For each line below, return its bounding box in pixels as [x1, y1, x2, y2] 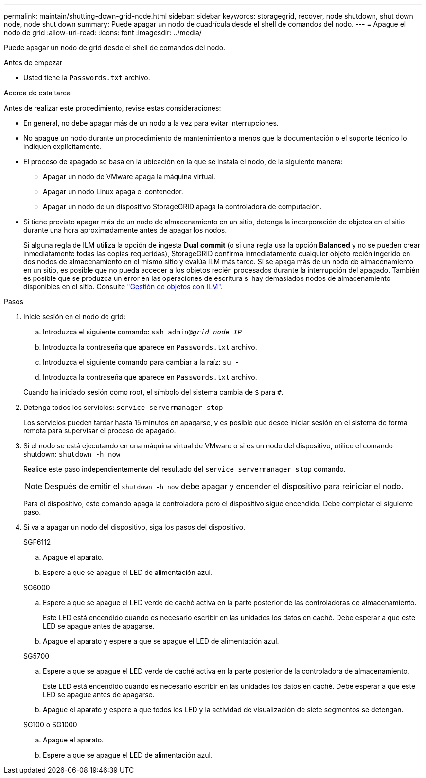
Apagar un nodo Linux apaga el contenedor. [43, 187, 183, 196]
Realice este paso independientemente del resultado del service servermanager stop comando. [23, 465, 346, 473]
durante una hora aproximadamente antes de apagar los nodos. [23, 226, 227, 234]
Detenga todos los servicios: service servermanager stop [23, 403, 223, 411]
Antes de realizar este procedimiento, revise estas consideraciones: [4, 104, 221, 112]
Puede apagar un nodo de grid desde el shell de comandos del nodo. [4, 43, 226, 52]
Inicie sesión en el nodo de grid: [23, 313, 125, 321]
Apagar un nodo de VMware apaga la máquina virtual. [43, 172, 215, 181]
